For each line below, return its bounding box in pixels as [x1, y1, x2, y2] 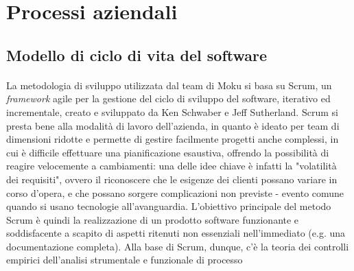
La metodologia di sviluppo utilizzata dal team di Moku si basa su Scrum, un [6, 78, 332, 92]
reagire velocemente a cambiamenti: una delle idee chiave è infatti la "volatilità [6, 158, 337, 173]
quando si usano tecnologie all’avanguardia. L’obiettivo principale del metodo [6, 199, 331, 213]
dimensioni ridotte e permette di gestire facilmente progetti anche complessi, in [6, 132, 339, 146]
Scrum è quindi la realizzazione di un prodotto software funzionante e [6, 212, 299, 226]
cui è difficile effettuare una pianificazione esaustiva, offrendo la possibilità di [6, 145, 329, 159]
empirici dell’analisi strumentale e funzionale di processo [6, 252, 243, 267]
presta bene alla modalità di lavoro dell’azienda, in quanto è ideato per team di [6, 118, 340, 132]
